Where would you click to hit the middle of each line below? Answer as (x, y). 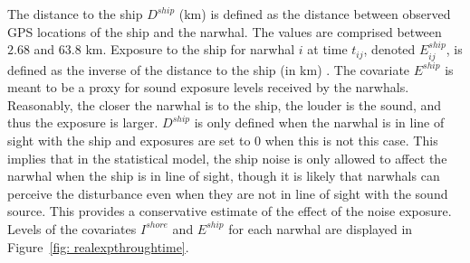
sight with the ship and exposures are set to (129, 140)
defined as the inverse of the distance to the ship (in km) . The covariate (209, 69)
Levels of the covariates (72, 228)
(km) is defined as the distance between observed (315, 14)
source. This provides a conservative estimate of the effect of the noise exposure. (230, 211)
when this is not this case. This (351, 140)
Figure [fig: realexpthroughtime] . (98, 246)
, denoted (389, 49)
